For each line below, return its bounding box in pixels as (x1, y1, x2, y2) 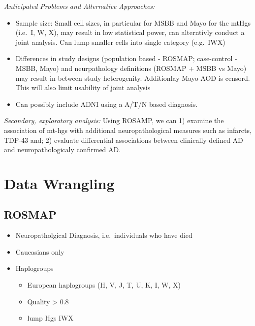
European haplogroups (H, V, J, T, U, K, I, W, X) (27, 280, 181, 290)
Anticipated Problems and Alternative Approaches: (4, 1, 155, 11)
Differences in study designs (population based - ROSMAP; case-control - (15, 53, 237, 64)
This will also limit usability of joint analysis (15, 82, 151, 93)
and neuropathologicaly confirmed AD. (4, 144, 121, 155)
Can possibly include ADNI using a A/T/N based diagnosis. (15, 98, 198, 109)
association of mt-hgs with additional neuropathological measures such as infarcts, (4, 125, 252, 135)
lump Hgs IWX (27, 313, 74, 323)
